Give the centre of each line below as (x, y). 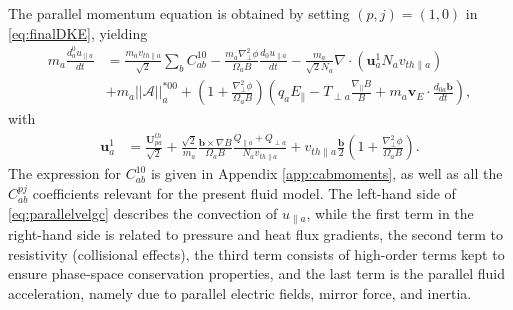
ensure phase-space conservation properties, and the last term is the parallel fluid (256, 273)
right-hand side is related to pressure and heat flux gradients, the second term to (255, 234)
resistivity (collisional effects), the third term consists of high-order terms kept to (256, 253)
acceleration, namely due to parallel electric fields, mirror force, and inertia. (240, 292)
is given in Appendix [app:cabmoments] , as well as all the (326, 173)
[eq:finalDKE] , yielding (78, 32)
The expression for (65, 173)
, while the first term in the (390, 212)
